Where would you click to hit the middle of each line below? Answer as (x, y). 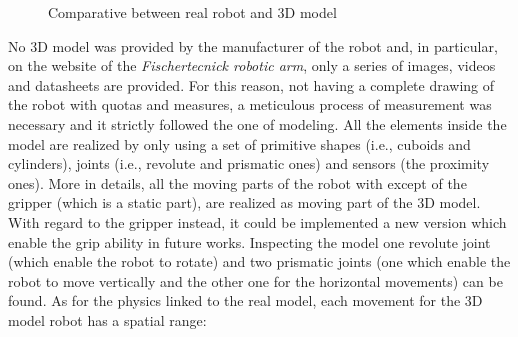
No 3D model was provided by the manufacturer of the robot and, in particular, (253, 45)
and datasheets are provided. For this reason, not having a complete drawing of (251, 84)
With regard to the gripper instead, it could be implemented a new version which (257, 221)
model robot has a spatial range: (107, 319)
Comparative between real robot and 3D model (192, 12)
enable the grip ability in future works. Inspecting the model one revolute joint (249, 241)
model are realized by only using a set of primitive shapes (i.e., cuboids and (239, 143)
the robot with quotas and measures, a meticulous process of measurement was (250, 104)
